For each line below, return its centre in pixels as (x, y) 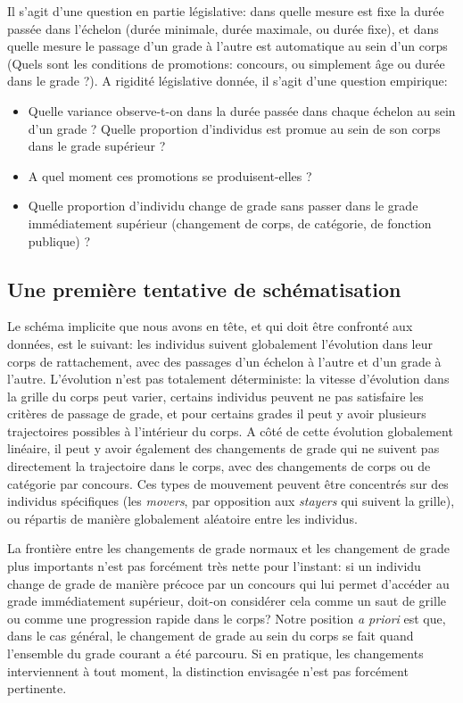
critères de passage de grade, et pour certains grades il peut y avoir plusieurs (217, 414)
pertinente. (37, 688)
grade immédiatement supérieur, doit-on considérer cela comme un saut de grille (227, 601)
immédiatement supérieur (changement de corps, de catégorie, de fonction (230, 223)
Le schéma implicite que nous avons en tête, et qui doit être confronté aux (210, 326)
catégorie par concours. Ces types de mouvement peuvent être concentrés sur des (228, 483)
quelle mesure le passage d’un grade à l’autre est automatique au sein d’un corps (227, 46)
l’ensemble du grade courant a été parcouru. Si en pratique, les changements (215, 653)
